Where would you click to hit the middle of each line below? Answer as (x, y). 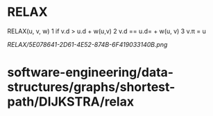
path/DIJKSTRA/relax (70, 102)
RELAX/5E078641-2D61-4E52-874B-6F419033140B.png (87, 44)
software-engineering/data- (91, 72)
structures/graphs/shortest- (91, 87)
